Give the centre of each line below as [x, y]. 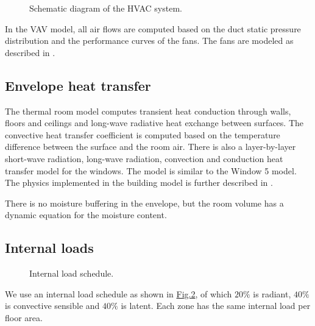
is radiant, [272, 293]
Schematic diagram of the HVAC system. [106, 8]
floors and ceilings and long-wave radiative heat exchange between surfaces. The [154, 123]
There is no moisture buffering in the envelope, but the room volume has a [144, 203]
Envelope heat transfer [78, 85]
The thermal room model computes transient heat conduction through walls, [148, 111]
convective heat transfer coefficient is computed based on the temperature [143, 134]
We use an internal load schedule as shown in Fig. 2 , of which [119, 293]
